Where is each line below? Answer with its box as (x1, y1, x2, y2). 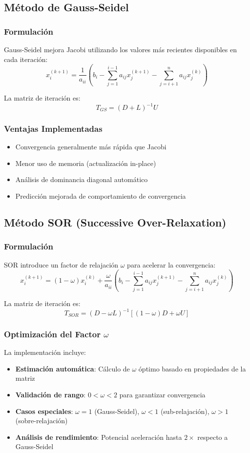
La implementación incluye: (4, 347, 86, 357)
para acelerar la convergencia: (127, 259, 216, 269)
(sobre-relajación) (15, 415, 68, 426)
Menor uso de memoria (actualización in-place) (15, 158, 156, 168)
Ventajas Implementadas (4, 122, 103, 134)
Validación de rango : (15, 390, 86, 399)
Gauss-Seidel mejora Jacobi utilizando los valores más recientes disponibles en (4, 44, 237, 54)
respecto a (197, 432, 228, 442)
